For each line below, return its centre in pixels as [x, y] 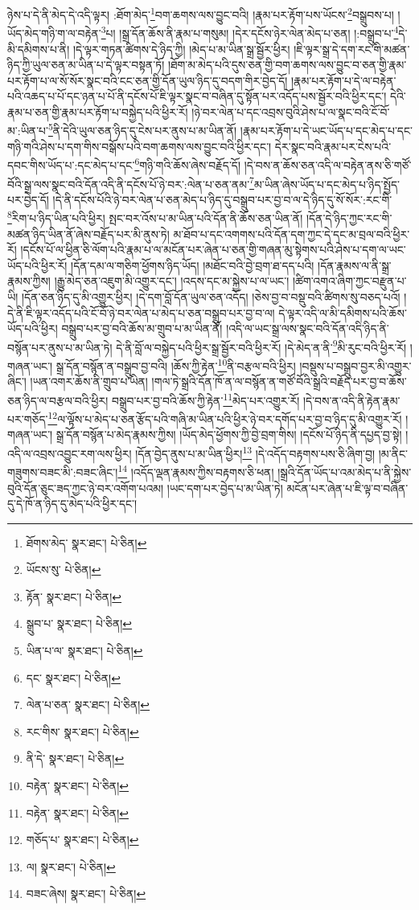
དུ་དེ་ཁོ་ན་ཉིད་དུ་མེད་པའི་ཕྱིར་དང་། [72, 504]
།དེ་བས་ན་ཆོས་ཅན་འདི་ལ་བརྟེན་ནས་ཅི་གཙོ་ [328, 164]
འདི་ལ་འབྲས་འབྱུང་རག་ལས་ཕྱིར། [70, 453]
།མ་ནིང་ [393, 453]
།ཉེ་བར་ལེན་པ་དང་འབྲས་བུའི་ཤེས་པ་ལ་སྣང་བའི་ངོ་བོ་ [291, 111]
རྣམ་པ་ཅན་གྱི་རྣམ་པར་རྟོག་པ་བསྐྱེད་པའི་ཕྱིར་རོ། [98, 111]
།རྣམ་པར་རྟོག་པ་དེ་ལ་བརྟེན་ [344, 80]
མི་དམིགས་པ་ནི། [39, 49]
